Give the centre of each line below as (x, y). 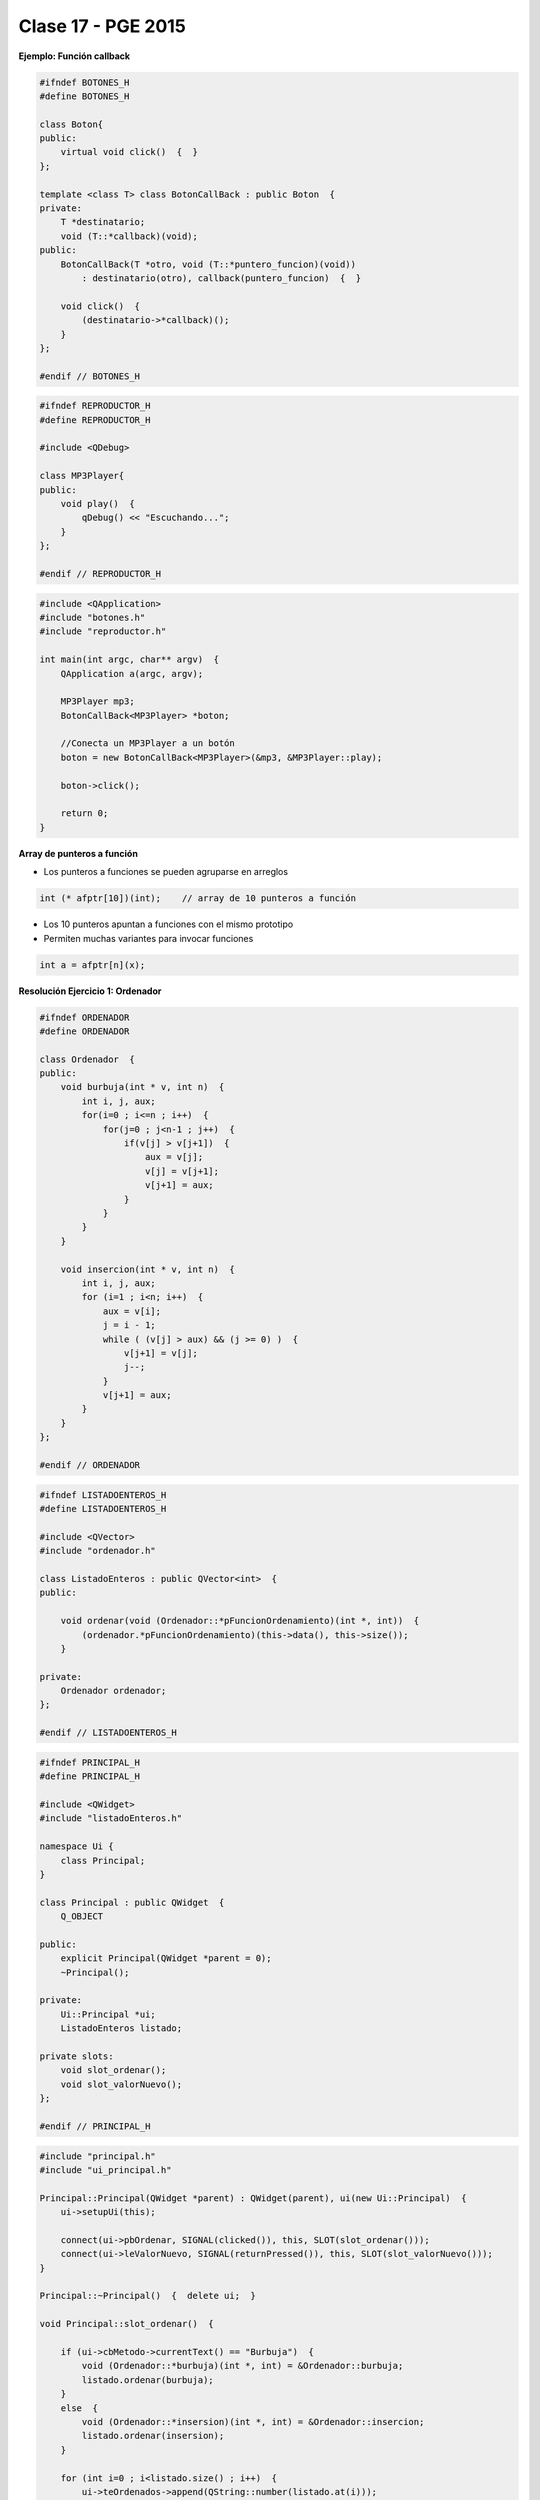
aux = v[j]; (174, 1157)
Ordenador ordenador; (113, 1691)
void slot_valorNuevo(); (121, 2084)
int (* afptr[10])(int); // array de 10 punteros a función (198, 898)
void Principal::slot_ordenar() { (126, 2324)
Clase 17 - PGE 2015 (102, 26)
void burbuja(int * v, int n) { (142, 1087)
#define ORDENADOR (84, 1031)
